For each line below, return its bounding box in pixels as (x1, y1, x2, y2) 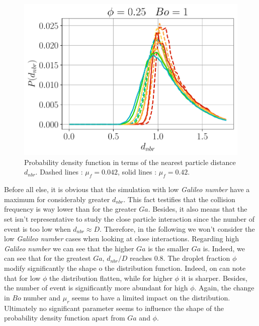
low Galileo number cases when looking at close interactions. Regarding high (4, 233, 239, 244)
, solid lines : (117, 167, 157, 177)
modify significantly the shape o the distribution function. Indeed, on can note (4, 262, 246, 273)
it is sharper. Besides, (181, 272, 247, 283)
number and (23, 292, 60, 302)
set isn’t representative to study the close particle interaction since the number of (4, 214, 255, 224)
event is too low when (4, 223, 71, 234)
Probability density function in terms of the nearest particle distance (24, 156, 236, 167)
